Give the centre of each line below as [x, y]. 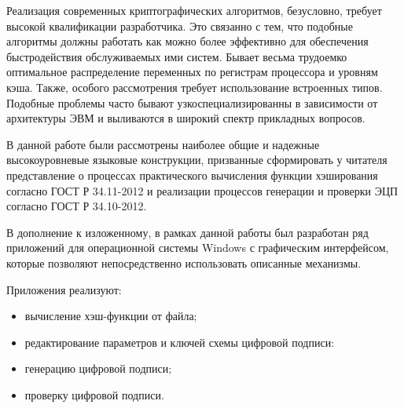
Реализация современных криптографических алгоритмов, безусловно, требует [194, 10]
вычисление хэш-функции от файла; [111, 316]
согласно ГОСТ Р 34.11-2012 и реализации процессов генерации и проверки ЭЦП [202, 190]
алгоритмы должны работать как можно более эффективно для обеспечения [187, 41]
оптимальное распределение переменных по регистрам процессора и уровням [192, 72]
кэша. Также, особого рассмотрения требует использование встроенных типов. [195, 87]
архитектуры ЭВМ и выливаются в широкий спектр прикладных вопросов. [186, 118]
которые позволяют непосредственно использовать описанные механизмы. [184, 262]
